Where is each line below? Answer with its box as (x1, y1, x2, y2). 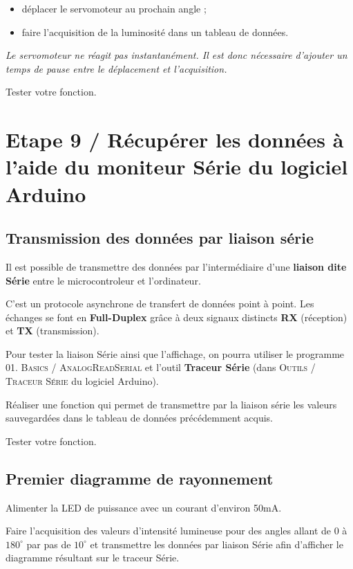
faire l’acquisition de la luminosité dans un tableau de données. (21, 24, 289, 39)
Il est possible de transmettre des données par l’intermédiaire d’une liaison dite (6, 259, 347, 273)
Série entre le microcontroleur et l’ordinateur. (6, 273, 201, 287)
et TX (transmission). (6, 323, 99, 338)
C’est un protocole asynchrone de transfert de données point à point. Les (6, 296, 314, 311)
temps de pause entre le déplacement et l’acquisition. (6, 61, 227, 75)
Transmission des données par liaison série (6, 227, 314, 249)
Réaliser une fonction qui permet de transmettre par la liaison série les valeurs (6, 397, 337, 411)
